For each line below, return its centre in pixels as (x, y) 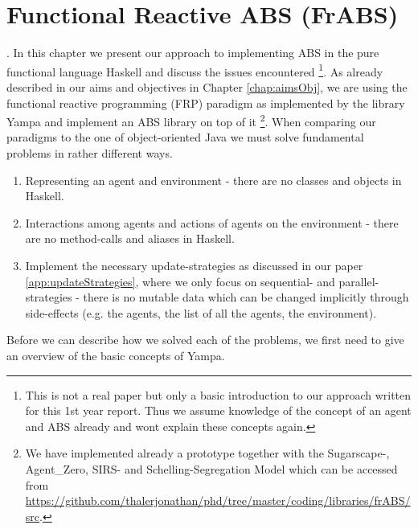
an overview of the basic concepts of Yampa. (116, 355)
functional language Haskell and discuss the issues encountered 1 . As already (195, 70)
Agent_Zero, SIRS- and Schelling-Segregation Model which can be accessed (211, 468)
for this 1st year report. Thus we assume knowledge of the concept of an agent (218, 410)
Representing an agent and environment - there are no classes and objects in (213, 180)
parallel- (359, 281)
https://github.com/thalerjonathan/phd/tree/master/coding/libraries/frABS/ (218, 500)
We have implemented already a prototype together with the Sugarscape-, (207, 453)
